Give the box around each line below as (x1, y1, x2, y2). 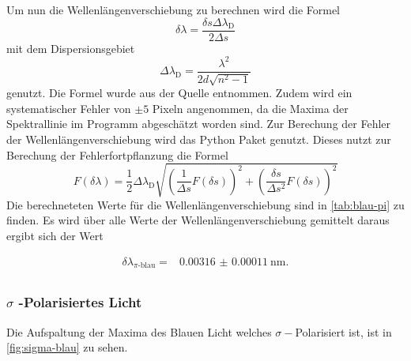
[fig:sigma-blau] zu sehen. (6, 339, 128, 355)
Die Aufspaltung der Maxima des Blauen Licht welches (6, 323, 272, 340)
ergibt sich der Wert (6, 227, 104, 243)
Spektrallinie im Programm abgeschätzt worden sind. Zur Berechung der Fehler (6, 115, 391, 132)
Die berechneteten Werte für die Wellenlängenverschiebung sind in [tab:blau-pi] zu (6, 196, 405, 212)
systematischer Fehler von (6, 100, 131, 116)
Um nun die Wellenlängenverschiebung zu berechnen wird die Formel (6, 2, 341, 17)
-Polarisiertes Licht (18, 292, 142, 312)
